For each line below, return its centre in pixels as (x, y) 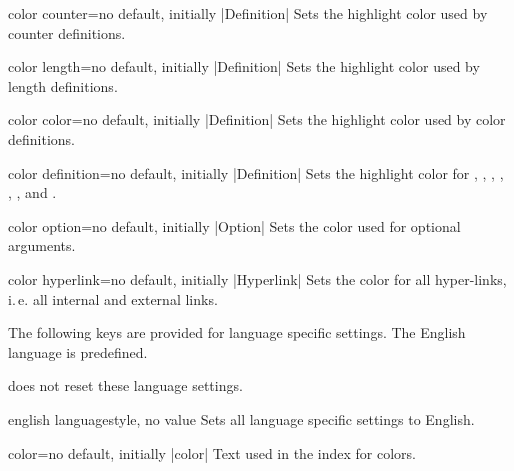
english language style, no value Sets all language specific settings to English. (241, 418)
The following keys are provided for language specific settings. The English (237, 332)
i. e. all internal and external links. (113, 298)
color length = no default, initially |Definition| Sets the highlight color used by (244, 66)
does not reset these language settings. (125, 385)
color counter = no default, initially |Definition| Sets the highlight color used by (248, 13)
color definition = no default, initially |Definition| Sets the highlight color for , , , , (256, 172)
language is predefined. (78, 351)
